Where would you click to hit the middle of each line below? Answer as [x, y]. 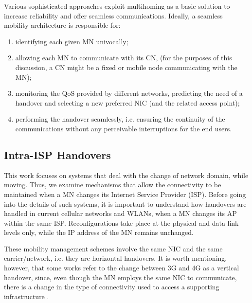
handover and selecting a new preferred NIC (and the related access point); [127, 102]
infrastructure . [27, 296]
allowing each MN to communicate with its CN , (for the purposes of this [124, 58]
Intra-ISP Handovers [57, 154]
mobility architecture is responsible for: [62, 25]
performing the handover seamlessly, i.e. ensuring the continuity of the [120, 119]
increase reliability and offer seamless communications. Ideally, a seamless [113, 15]
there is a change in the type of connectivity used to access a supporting [112, 287]
